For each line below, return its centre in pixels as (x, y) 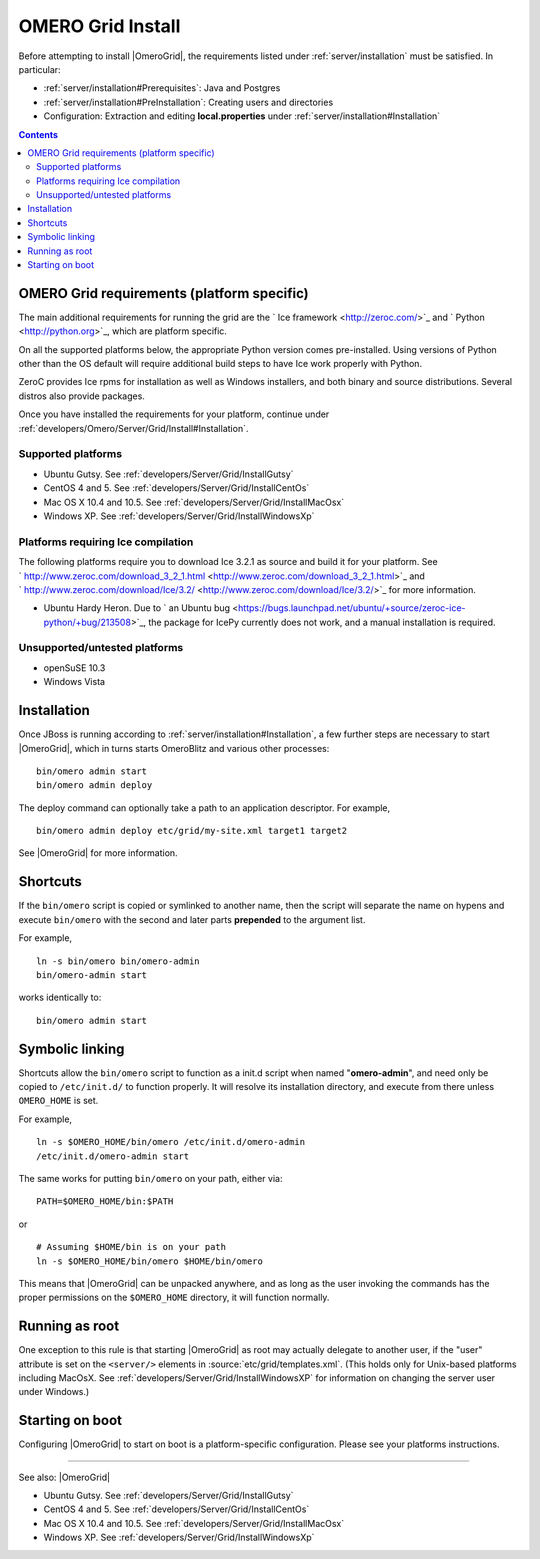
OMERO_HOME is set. (58, 1101)
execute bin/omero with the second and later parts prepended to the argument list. (192, 919)
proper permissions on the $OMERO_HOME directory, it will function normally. (174, 1297)
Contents (38, 134)
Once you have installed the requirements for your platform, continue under (174, 414)
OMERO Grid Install (99, 26)
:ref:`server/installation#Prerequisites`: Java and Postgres (162, 88)
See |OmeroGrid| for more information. (98, 853)
